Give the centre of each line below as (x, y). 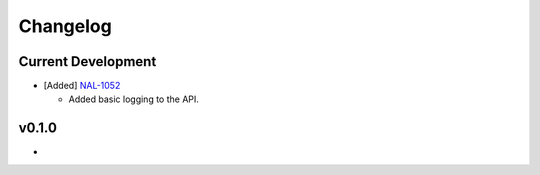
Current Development (87, 61)
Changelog (65, 26)
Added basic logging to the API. (134, 99)
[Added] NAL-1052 (82, 86)
